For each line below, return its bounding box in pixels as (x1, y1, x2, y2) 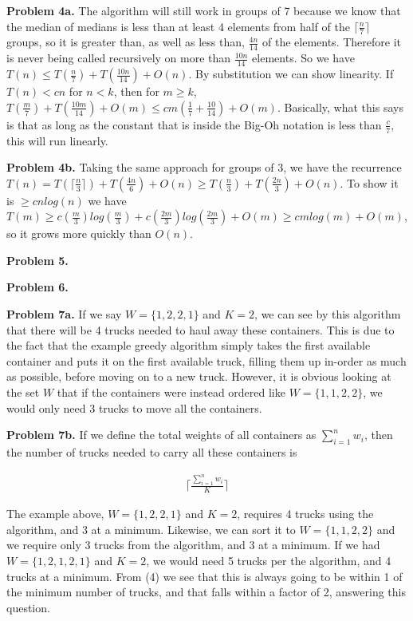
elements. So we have (252, 49, 355, 66)
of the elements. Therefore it (262, 34, 401, 50)
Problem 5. (6, 251, 69, 268)
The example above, (6, 505, 104, 522)
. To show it (340, 174, 399, 191)
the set (6, 384, 40, 401)
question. (6, 599, 50, 615)
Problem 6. (6, 279, 69, 295)
